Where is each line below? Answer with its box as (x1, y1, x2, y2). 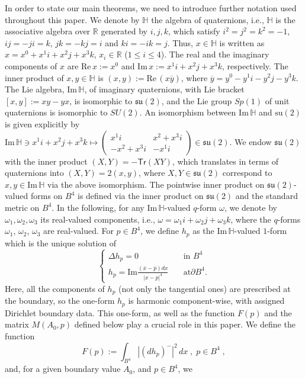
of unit (265, 94, 290, 107)
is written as (219, 36, 265, 49)
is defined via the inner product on (78, 189, 204, 202)
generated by (101, 25, 147, 37)
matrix (5, 318, 29, 330)
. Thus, (167, 36, 193, 49)
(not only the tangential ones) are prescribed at (118, 282, 291, 294)
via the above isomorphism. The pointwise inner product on (47, 178, 265, 190)
